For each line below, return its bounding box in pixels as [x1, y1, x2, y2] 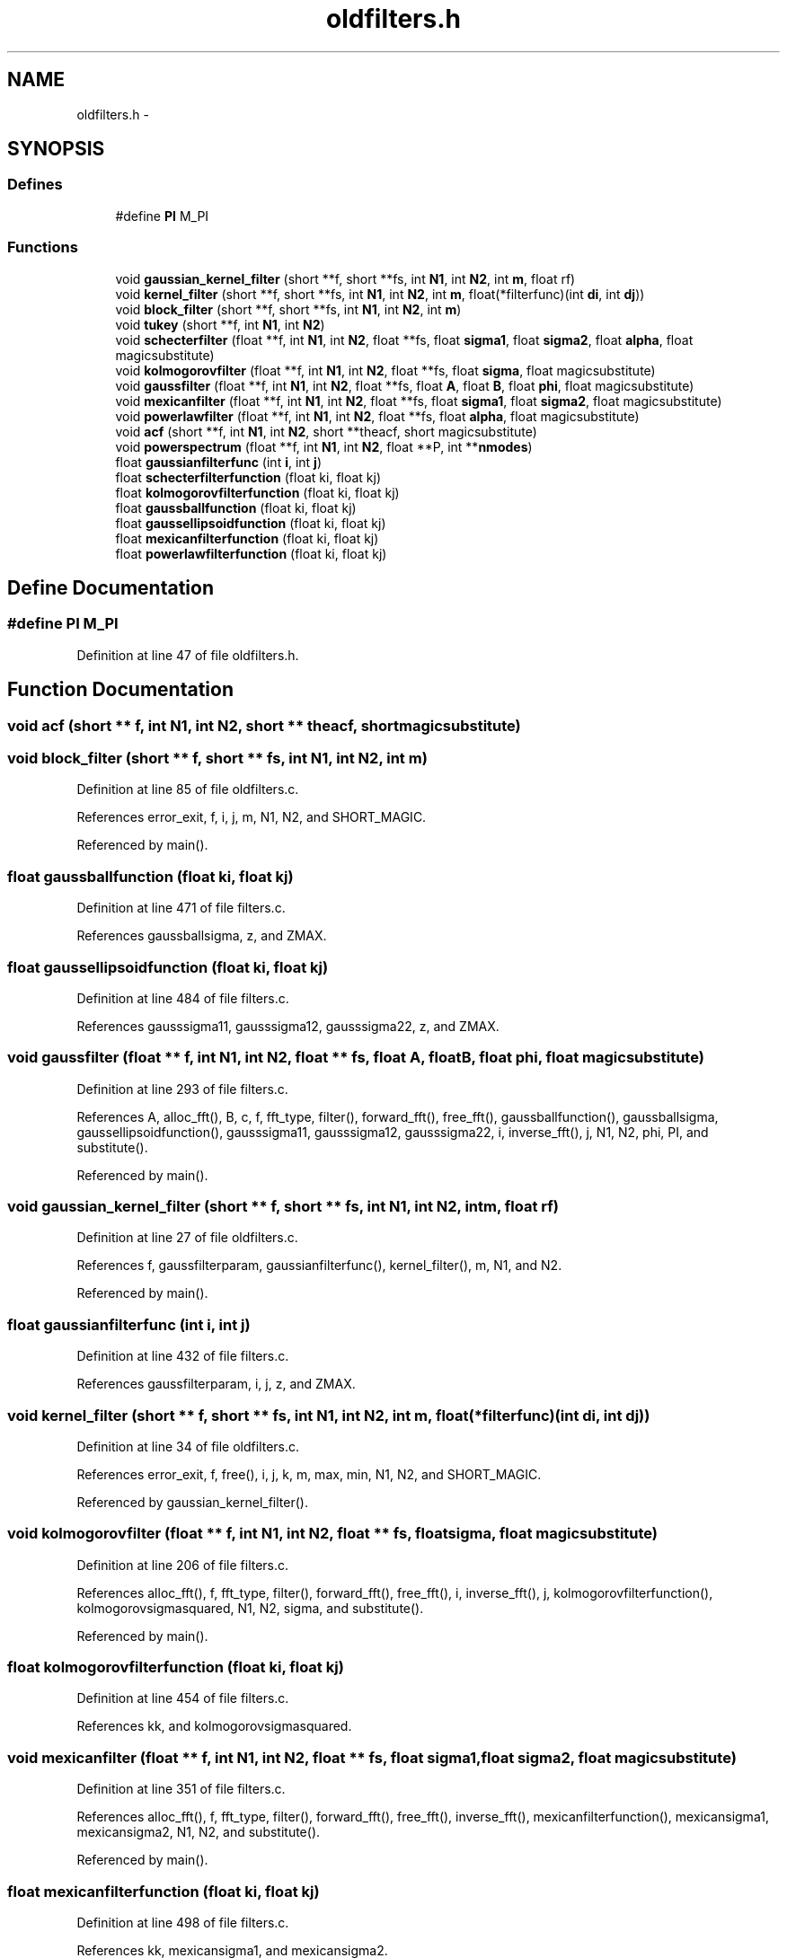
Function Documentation [7, 678, 234, 701]
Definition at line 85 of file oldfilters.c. [76, 781, 299, 798]
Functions [7, 238, 78, 257]
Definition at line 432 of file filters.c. [76, 1348, 289, 1364]
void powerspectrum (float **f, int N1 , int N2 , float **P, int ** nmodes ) [115, 438, 533, 454]
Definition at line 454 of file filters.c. [76, 1690, 289, 1707]
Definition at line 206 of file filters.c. [76, 1557, 289, 1573]
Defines [7, 175, 63, 194]
